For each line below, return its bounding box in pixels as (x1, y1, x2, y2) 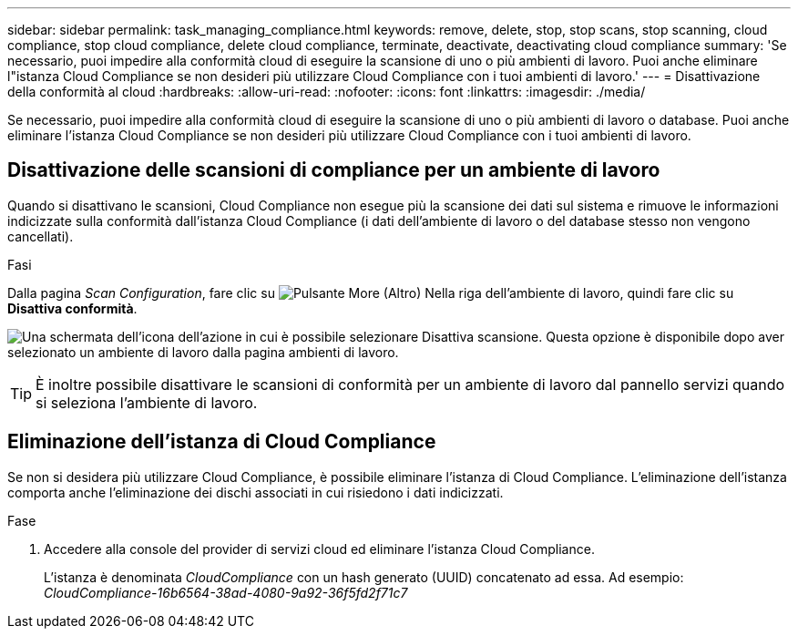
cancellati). (7, 228, 74, 244)
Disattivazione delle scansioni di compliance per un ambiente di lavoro (7, 159, 660, 182)
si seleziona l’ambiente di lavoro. (36, 393, 258, 412)
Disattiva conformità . (7, 300, 138, 316)
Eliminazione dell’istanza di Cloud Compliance (7, 430, 436, 454)
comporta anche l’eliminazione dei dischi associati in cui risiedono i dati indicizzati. (7, 484, 504, 500)
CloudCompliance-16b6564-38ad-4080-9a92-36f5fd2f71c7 (44, 584, 408, 600)
